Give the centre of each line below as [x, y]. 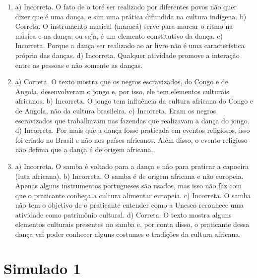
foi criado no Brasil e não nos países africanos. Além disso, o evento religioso [131, 139]
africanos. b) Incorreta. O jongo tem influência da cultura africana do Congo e [134, 101]
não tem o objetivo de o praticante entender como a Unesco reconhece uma [129, 205]
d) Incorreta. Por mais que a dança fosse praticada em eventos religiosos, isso [132, 130]
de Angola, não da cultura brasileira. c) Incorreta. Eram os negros [116, 110]
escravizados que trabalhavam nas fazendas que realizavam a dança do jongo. [132, 120]
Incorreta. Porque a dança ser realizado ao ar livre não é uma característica [130, 45]
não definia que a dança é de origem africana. [84, 149]
